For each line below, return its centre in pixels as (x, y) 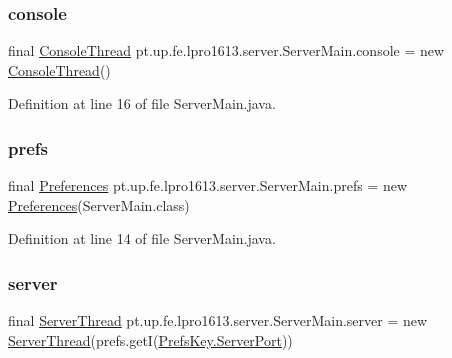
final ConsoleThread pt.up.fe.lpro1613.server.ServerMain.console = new (226, 50)
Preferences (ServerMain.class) (99, 204)
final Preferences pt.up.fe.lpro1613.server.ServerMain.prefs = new (208, 185)
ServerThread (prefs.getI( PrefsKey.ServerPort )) (150, 339)
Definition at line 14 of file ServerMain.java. (142, 238)
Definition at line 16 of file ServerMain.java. (142, 103)
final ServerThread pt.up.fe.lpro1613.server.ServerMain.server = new (218, 320)
